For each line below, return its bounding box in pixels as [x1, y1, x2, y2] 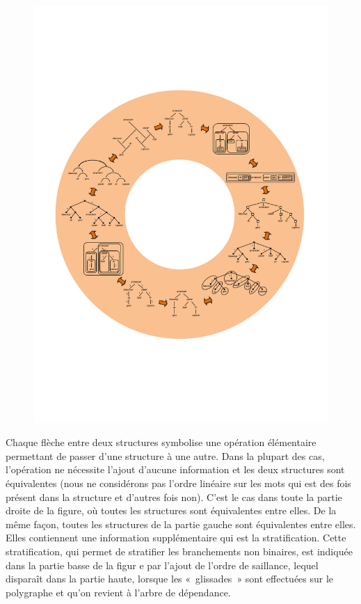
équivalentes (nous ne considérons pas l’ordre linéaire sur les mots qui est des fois [6, 476, 351, 491]
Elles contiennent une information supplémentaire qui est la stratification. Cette [6, 530, 346, 545]
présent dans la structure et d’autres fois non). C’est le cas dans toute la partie [6, 489, 342, 504]
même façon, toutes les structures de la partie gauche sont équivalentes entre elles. [6, 516, 356, 531]
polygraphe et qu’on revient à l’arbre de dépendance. [6, 585, 231, 599]
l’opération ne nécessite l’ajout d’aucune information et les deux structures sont [6, 462, 345, 477]
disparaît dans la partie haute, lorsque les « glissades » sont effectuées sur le [6, 571, 334, 586]
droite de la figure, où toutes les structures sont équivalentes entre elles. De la [6, 503, 337, 518]
